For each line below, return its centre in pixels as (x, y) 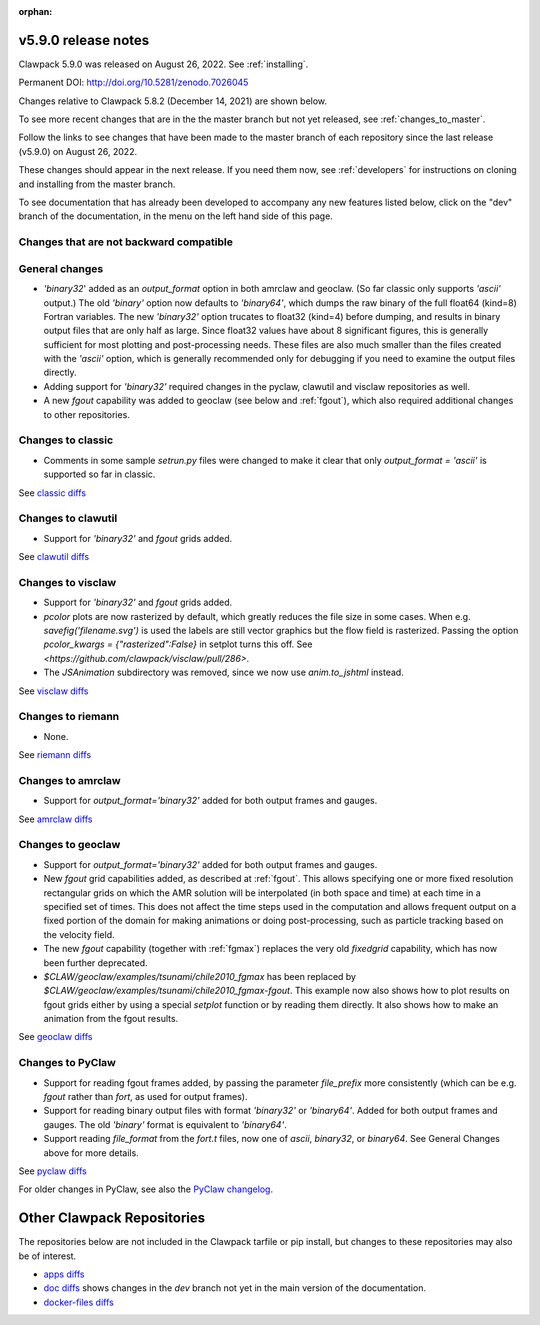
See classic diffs (52, 492)
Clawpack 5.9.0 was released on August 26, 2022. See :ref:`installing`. (163, 64)
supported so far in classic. (99, 474)
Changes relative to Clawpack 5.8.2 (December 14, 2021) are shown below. (173, 101)
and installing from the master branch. (97, 184)
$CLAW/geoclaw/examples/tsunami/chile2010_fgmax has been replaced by (200, 976)
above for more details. (91, 1152)
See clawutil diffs (54, 557)
